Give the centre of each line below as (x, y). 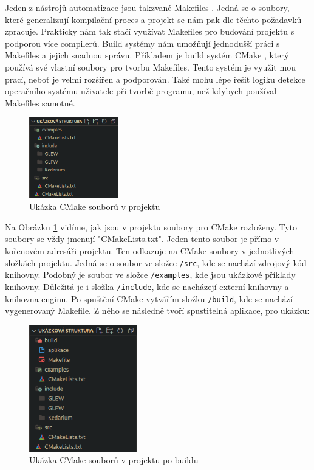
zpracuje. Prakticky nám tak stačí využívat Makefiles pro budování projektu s (150, 31)
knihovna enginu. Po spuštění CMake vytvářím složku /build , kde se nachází (149, 298)
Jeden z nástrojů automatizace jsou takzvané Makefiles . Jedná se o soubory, (147, 7)
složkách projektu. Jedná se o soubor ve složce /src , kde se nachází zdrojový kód (156, 262)
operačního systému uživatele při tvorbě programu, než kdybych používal (141, 91)
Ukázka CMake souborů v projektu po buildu (114, 460)
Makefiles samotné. (40, 102)
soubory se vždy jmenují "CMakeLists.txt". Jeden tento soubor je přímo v (142, 239)
